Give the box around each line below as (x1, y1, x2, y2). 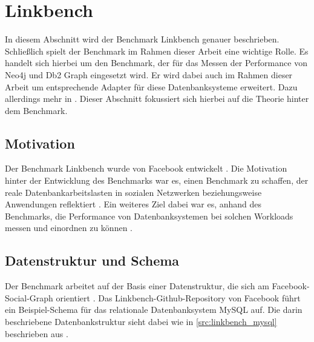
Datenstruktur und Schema (5, 251, 180, 270)
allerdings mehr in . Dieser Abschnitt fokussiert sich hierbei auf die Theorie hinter (5, 92, 309, 105)
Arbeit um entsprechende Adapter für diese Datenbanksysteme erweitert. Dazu (5, 80, 298, 93)
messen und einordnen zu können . (5, 221, 132, 234)
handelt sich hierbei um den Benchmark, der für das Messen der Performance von (5, 56, 307, 69)
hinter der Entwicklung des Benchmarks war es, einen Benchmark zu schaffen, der (5, 174, 309, 187)
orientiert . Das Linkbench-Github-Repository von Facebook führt (56, 291, 301, 304)
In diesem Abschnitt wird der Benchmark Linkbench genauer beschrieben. (5, 33, 280, 45)
